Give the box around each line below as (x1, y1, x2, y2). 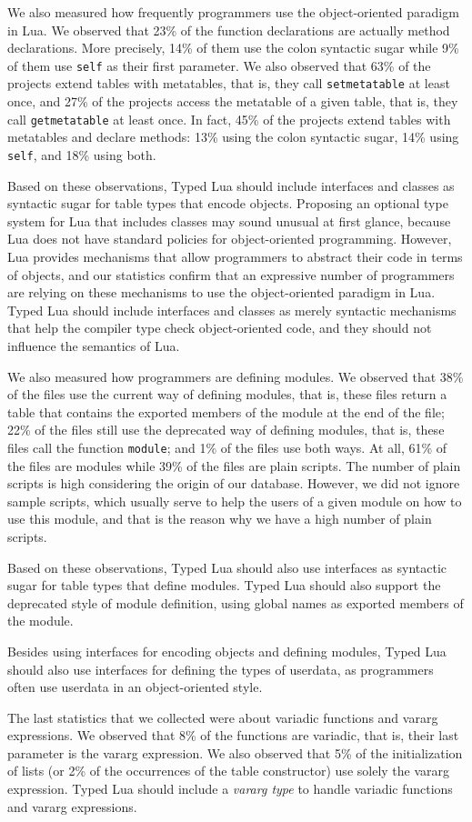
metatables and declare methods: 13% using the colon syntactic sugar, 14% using (7, 127, 459, 146)
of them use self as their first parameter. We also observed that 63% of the (7, 55, 431, 75)
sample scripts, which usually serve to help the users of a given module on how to (7, 491, 462, 510)
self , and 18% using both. (7, 145, 156, 164)
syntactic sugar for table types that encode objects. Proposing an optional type (7, 194, 448, 213)
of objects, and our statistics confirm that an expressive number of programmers (7, 265, 455, 284)
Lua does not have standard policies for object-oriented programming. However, (7, 229, 452, 248)
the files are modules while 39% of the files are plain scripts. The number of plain (7, 456, 461, 475)
